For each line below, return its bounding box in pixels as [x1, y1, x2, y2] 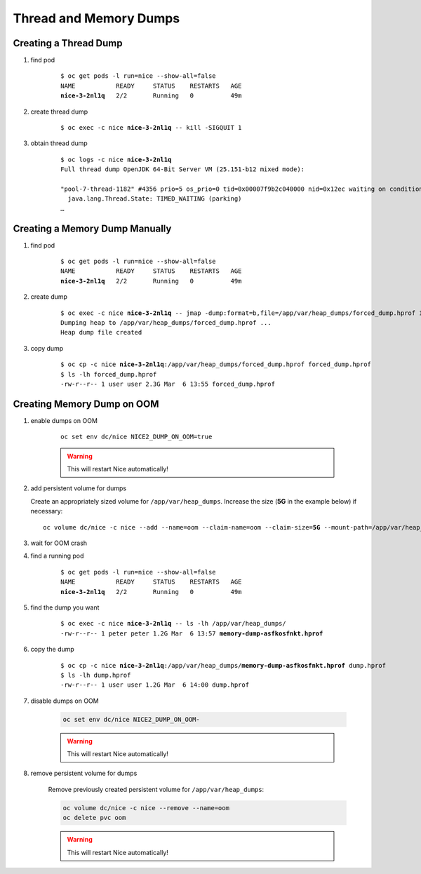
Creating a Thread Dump [13, 37, 123, 49]
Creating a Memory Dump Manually [13, 222, 172, 234]
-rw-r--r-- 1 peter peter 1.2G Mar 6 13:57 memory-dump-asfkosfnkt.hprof [60, 629, 323, 638]
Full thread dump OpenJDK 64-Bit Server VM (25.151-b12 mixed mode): [60, 166, 305, 173]
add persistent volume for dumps [30, 484, 126, 492]
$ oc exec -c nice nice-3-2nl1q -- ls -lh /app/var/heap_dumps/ [60, 619, 287, 628]
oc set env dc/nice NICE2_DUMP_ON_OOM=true [60, 433, 213, 441]
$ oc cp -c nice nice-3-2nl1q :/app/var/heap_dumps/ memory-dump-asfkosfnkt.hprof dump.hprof [60, 661, 386, 669]
